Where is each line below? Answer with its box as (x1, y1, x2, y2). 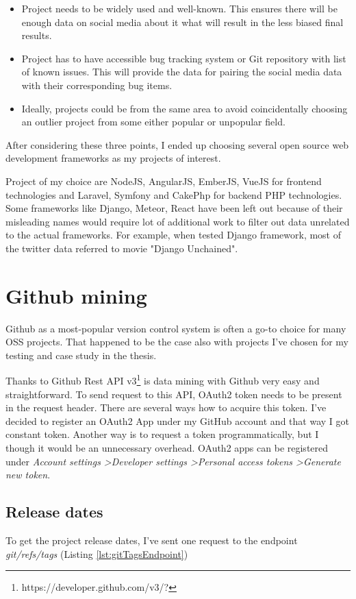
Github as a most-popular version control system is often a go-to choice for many (5, 321, 346, 335)
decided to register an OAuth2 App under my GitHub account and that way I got (5, 413, 349, 428)
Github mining (5, 281, 147, 309)
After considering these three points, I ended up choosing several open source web (5, 137, 349, 151)
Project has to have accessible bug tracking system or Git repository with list (21, 51, 346, 65)
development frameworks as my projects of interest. (5, 151, 221, 165)
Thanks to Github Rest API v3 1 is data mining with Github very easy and (5, 371, 320, 388)
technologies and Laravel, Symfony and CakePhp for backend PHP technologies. (5, 187, 342, 201)
